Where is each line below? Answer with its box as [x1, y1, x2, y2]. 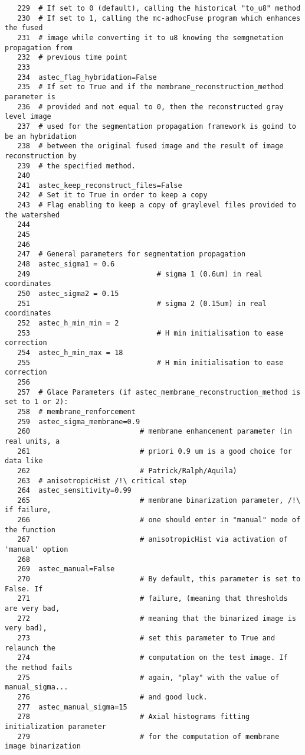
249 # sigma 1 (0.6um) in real [17, 269, 263, 278]
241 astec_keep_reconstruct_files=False [17, 181, 182, 190]
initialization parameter [5, 722, 106, 731]
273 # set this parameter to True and [17, 634, 276, 642]
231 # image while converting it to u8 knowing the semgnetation [17, 33, 284, 42]
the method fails [5, 663, 73, 672]
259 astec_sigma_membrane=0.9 [17, 417, 140, 426]
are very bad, [5, 604, 60, 613]
